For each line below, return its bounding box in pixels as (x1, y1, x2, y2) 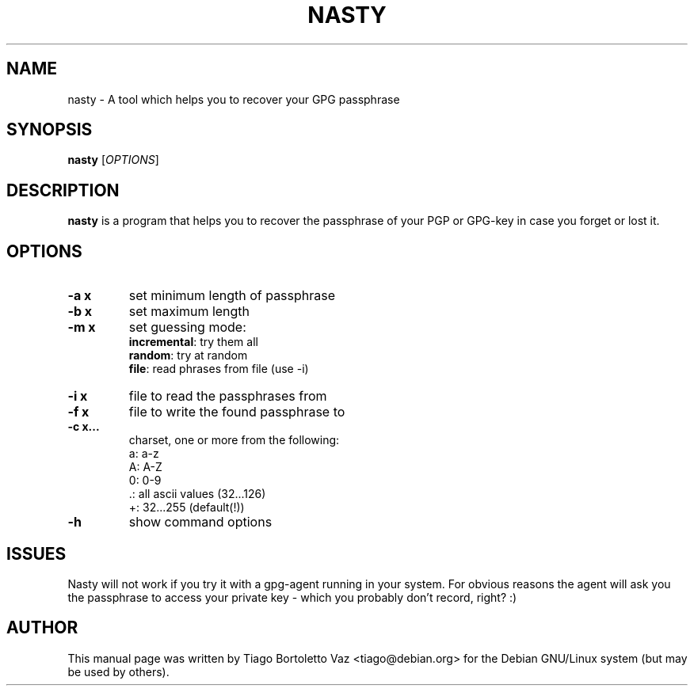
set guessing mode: (128, 319, 246, 336)
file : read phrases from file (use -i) (128, 362, 309, 376)
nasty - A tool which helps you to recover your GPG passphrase (67, 92, 400, 106)
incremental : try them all (128, 335, 258, 349)
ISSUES (6, 543, 67, 564)
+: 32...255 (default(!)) (128, 500, 245, 515)
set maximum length (128, 303, 250, 320)
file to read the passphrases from (128, 388, 327, 405)
